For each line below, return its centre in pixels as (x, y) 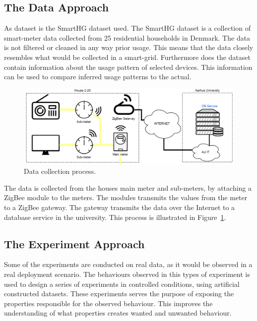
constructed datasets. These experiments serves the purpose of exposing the (119, 294)
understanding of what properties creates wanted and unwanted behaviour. (118, 313)
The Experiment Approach (74, 243)
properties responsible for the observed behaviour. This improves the (108, 303)
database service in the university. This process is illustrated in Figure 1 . (115, 217)
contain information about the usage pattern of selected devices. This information (128, 67)
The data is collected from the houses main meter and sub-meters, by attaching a (128, 187)
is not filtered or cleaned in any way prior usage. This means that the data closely (129, 47)
